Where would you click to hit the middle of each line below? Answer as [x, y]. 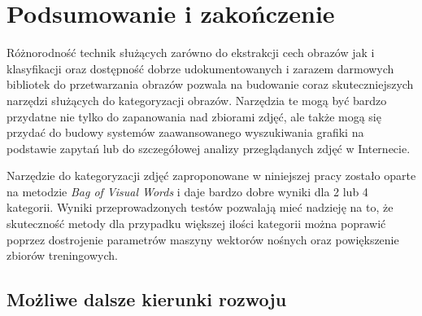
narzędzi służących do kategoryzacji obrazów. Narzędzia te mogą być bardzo [197, 100]
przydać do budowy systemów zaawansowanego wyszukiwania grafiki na [185, 132]
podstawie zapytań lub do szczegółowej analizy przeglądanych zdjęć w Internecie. [209, 148]
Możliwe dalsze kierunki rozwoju [147, 299]
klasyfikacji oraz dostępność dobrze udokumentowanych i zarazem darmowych [200, 68]
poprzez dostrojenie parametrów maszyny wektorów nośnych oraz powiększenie [203, 239]
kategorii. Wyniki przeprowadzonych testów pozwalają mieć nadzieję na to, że [200, 207]
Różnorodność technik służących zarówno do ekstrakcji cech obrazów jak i [191, 53]
